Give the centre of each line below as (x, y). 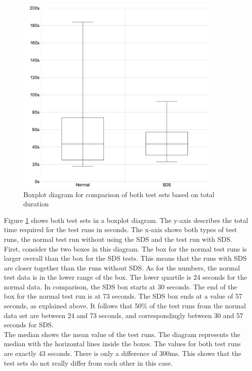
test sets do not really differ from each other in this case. (88, 363)
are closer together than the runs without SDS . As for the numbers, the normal (122, 267)
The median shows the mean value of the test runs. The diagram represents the (122, 334)
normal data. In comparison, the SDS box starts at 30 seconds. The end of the (121, 286)
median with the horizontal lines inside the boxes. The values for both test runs (122, 344)
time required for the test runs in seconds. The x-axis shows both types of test (120, 229)
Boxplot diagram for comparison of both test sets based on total (119, 194)
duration (36, 204)
